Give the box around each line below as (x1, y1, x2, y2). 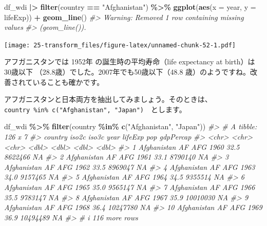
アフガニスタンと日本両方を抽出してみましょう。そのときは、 (4, 94, 212, 105)
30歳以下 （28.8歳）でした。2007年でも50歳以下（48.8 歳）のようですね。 (4, 66, 251, 77)
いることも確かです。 (32, 76, 104, 87)
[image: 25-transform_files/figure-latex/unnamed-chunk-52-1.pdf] (4, 41, 236, 49)
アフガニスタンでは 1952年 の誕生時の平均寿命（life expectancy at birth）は (4, 56, 255, 67)
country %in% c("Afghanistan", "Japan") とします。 (4, 103, 186, 114)
